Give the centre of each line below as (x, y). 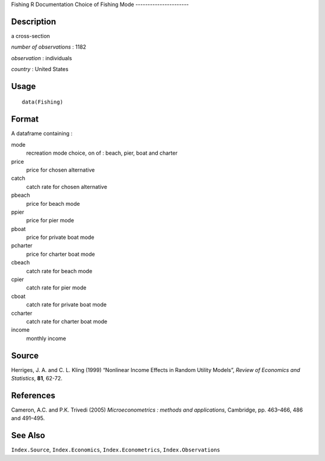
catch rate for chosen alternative (67, 187)
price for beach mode (53, 203)
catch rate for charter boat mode (67, 321)
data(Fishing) (42, 102)
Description (34, 21)
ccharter (22, 313)
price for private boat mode (60, 237)
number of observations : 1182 (49, 47)
